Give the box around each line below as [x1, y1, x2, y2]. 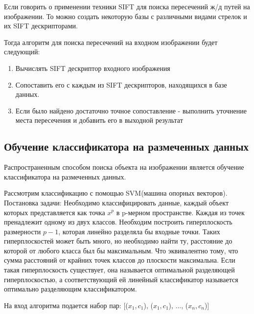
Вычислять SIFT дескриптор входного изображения [15, 63, 170, 73]
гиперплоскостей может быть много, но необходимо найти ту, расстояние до [4, 236, 232, 246]
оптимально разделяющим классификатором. [4, 284, 137, 294]
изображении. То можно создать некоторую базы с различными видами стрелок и [4, 11, 247, 21]
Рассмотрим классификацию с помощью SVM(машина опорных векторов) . [4, 188, 228, 198]
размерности [4, 226, 41, 236]
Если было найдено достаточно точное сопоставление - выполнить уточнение [15, 105, 247, 115]
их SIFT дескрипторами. [4, 21, 78, 31]
